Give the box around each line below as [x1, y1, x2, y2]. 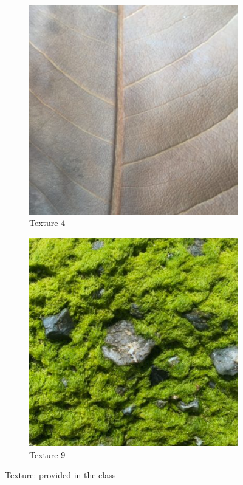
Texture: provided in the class [5, 469, 116, 481]
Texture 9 [29, 448, 66, 461]
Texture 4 [29, 216, 66, 229]
